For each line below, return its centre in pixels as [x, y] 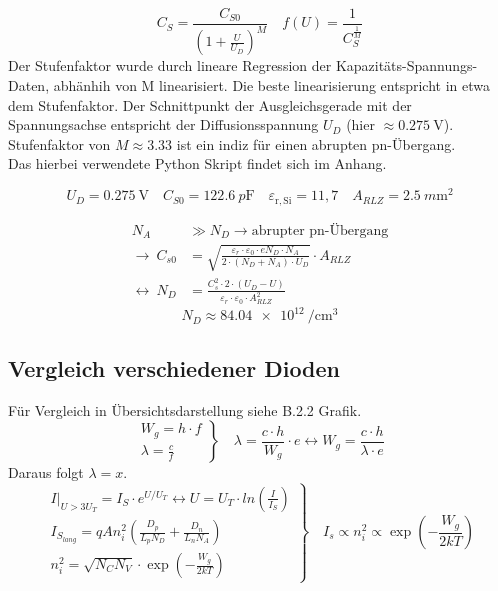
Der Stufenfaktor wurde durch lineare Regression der [170, 65]
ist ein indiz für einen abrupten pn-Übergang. [316, 143]
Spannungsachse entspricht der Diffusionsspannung [163, 124]
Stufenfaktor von [59, 143]
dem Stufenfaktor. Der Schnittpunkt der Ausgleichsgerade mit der [210, 104]
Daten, [29, 85]
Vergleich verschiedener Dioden [174, 367]
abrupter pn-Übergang [320, 230]
